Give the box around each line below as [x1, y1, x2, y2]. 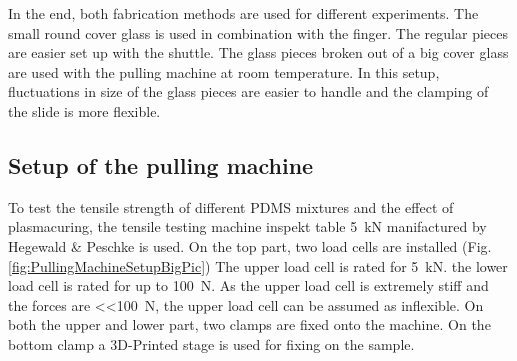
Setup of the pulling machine [8, 149, 314, 180]
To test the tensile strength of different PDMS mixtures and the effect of [8, 196, 454, 217]
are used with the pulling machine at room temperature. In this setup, [8, 61, 440, 82]
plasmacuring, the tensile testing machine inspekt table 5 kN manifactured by [8, 216, 487, 237]
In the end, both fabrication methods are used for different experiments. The [8, 3, 479, 23]
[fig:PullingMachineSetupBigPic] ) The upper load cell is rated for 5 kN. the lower [8, 255, 508, 276]
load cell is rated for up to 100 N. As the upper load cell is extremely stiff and [8, 275, 489, 296]
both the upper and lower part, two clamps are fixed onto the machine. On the [8, 314, 491, 335]
